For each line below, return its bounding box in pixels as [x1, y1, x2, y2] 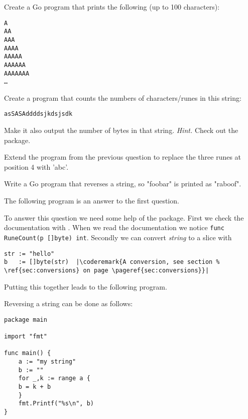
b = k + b [18, 383, 51, 390]
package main [4, 316, 47, 323]
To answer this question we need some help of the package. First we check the [4, 212, 244, 223]
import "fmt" [4, 333, 47, 340]
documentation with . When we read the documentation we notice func [4, 222, 224, 233]
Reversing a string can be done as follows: [4, 298, 133, 309]
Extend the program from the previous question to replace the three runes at [4, 152, 241, 162]
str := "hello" [4, 250, 55, 257]
